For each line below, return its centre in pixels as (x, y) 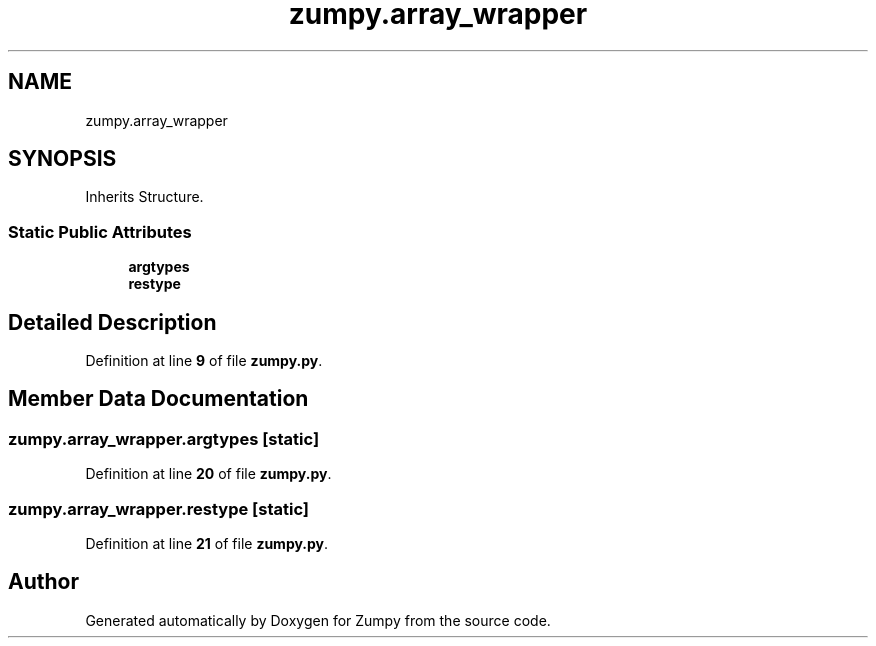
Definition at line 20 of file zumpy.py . (208, 474)
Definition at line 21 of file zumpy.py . (207, 543)
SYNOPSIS (62, 159)
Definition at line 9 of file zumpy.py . (204, 361)
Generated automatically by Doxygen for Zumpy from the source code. (318, 620)
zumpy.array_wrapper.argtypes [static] (164, 438)
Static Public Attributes (100, 231)
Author (43, 582)
